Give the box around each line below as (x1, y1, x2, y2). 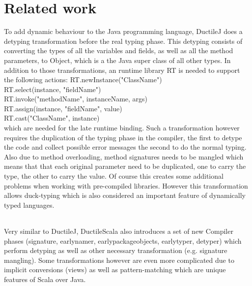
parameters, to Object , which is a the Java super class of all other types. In (4, 55, 231, 65)
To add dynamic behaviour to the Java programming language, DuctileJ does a (4, 26, 243, 36)
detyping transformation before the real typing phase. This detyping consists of (4, 35, 243, 46)
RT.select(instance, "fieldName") (4, 84, 101, 94)
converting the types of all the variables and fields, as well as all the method (4, 45, 233, 56)
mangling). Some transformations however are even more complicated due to (4, 254, 234, 265)
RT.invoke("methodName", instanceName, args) (4, 94, 148, 104)
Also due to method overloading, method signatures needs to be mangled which (4, 151, 244, 161)
